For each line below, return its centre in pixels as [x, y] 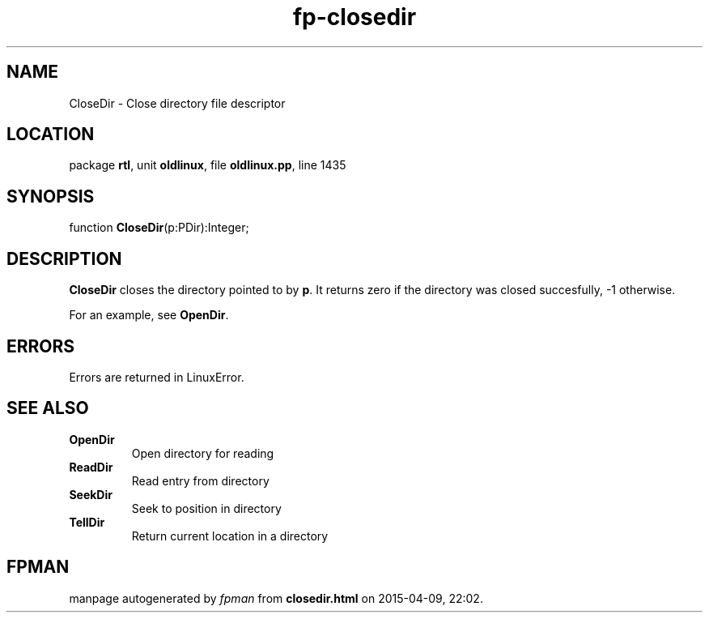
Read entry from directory [200, 480]
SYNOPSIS [51, 196]
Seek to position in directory [206, 508]
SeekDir [91, 494]
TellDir [87, 522]
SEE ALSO [48, 408]
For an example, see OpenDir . [149, 315]
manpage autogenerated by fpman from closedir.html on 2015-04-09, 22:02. [276, 598]
